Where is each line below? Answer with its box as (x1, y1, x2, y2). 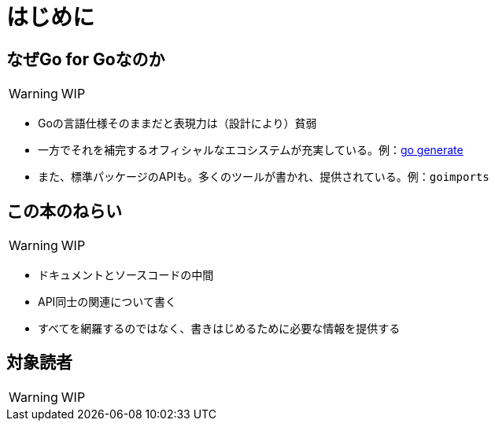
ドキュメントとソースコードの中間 (38, 268, 214, 282)
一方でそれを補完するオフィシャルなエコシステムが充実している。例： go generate (38, 143, 464, 157)
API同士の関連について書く (38, 295, 176, 309)
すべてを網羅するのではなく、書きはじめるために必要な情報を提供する (38, 322, 401, 336)
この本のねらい (6, 201, 122, 221)
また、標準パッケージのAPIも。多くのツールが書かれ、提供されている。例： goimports (38, 170, 489, 184)
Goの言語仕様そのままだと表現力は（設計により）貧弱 (38, 116, 317, 131)
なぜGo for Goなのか (6, 49, 165, 69)
